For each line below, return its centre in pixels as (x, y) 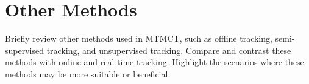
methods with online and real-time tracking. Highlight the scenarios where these (154, 62)
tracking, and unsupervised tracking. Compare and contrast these (169, 50)
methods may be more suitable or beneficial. (88, 73)
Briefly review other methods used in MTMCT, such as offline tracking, (139, 38)
